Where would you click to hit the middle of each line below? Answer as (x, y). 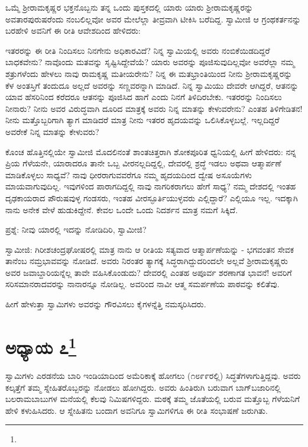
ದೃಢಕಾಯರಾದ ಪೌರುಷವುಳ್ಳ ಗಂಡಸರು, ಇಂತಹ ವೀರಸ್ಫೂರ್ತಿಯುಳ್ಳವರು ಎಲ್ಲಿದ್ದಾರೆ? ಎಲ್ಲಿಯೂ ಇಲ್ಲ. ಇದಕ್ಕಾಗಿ (152, 197)
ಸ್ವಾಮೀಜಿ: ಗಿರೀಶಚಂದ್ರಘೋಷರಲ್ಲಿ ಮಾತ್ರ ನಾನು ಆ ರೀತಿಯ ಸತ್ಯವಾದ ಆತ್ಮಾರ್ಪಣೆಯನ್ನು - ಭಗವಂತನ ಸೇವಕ (150, 249)
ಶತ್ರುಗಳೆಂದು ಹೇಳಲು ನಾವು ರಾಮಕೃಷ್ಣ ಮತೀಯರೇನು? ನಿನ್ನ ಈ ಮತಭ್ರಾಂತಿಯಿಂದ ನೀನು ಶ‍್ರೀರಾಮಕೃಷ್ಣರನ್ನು (149, 73)
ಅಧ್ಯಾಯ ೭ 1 (41, 346)
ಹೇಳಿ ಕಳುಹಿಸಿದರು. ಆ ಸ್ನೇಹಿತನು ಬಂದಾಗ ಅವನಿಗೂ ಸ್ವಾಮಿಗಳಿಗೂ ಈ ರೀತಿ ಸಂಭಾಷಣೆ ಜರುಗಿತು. (137, 410)
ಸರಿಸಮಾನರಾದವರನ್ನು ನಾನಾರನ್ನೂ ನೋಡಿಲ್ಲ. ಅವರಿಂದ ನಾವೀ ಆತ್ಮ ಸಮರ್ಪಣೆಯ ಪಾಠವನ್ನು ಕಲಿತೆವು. (142, 284)
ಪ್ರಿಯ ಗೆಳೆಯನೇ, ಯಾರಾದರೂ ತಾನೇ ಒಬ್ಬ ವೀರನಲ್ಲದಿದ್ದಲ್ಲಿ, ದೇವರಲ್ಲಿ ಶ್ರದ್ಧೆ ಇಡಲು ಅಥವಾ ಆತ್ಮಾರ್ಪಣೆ (143, 163)
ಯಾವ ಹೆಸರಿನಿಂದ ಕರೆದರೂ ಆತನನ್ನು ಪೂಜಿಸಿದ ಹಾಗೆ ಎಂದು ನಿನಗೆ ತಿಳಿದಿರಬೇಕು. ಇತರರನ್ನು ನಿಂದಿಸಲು (144, 97)
